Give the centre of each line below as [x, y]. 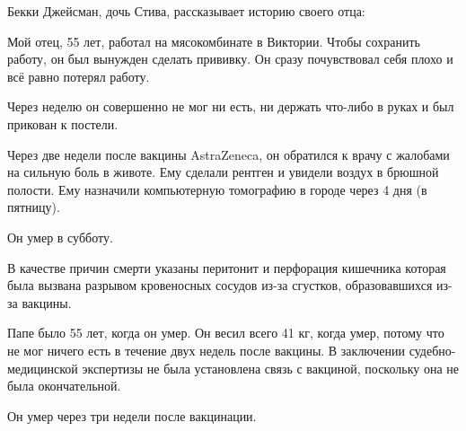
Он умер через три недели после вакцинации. [132, 415]
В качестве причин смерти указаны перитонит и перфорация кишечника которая [227, 267]
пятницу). [34, 207]
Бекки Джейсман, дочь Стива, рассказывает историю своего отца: [186, 11]
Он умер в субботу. [60, 237]
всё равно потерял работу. [79, 76]
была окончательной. [64, 386]
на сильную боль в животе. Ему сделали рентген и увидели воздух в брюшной [223, 172]
